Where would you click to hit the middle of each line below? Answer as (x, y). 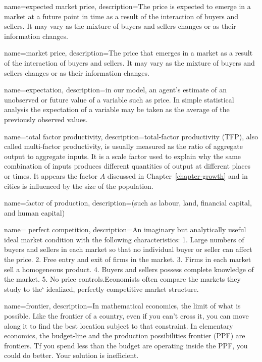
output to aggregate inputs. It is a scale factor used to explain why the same (123, 156)
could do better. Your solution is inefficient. (71, 355)
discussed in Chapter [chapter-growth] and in (177, 175)
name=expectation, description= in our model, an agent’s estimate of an (115, 90)
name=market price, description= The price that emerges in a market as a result (128, 53)
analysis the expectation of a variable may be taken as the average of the (117, 109)
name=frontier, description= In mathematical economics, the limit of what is (122, 306)
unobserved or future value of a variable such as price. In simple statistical (119, 99)
